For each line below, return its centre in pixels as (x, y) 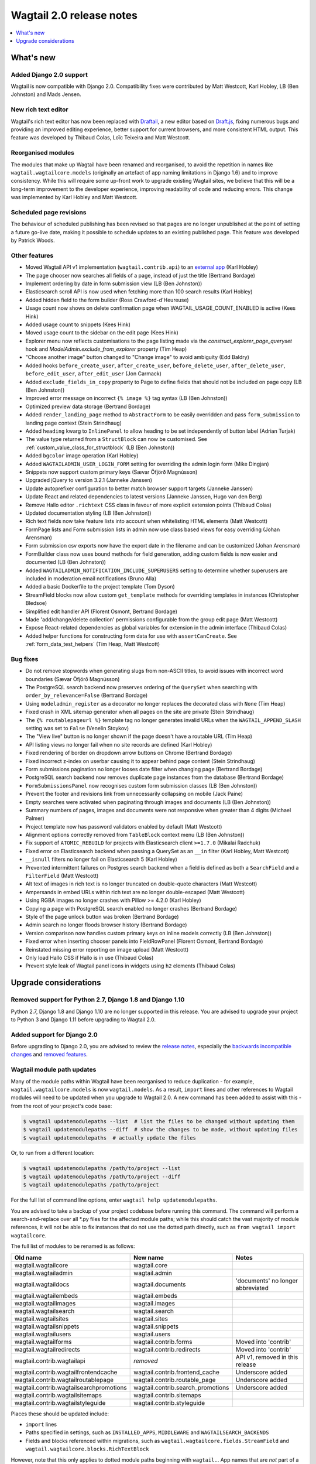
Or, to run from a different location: (53, 1153)
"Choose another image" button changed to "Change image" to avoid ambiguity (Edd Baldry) (138, 357)
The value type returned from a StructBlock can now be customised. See (116, 439)
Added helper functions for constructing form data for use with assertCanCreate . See (131, 636)
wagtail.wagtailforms (43, 1342)
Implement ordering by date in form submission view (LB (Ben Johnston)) (114, 283)
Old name (28, 1257)
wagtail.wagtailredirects (47, 1349)
